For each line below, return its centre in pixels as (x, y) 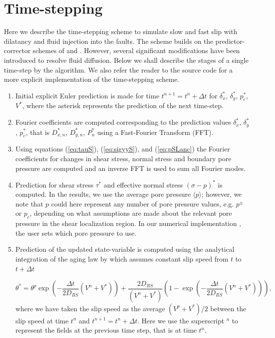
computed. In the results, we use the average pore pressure (103, 194)
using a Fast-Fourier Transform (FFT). (155, 132)
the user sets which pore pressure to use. (76, 233)
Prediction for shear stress (54, 184)
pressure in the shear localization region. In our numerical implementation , (128, 223)
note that (29, 203)
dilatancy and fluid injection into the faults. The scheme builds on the (109, 41)
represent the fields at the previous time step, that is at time (106, 330)
